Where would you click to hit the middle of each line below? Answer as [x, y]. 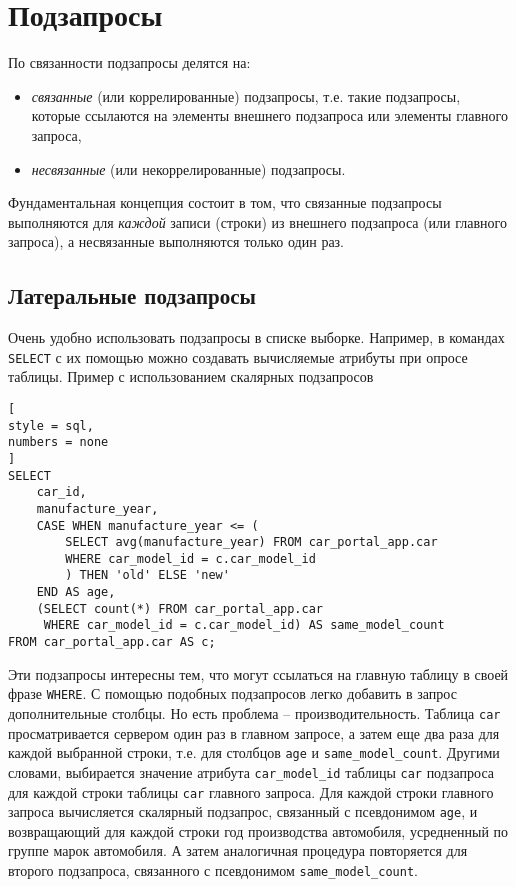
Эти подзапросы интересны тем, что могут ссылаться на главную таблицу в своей [258, 673]
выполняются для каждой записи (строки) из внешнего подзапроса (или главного [257, 221]
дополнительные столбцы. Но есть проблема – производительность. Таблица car [254, 713]
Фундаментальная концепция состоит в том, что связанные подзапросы [225, 202]
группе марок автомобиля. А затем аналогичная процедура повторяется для [238, 850]
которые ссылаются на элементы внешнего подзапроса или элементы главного [269, 115]
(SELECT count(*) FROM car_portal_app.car [179, 608]
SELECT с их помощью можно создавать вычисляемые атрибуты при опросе [238, 356]
